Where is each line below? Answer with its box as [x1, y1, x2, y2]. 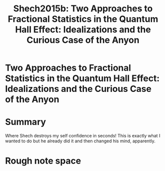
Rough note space [5, 155, 82, 167]
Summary [5, 117, 46, 128]
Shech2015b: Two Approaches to [13, 3, 153, 14]
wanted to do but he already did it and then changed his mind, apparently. [5, 138, 156, 144]
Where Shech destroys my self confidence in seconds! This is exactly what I [5, 133, 161, 139]
